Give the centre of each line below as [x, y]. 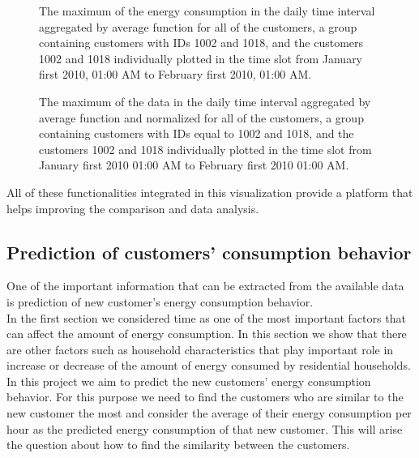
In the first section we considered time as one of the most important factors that [206, 317]
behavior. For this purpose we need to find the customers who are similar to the [205, 397]
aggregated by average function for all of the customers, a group [198, 26]
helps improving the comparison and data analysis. [133, 208]
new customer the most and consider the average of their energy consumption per [209, 413]
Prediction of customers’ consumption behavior [209, 252]
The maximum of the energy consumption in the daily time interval [207, 11]
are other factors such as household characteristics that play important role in [200, 349]
